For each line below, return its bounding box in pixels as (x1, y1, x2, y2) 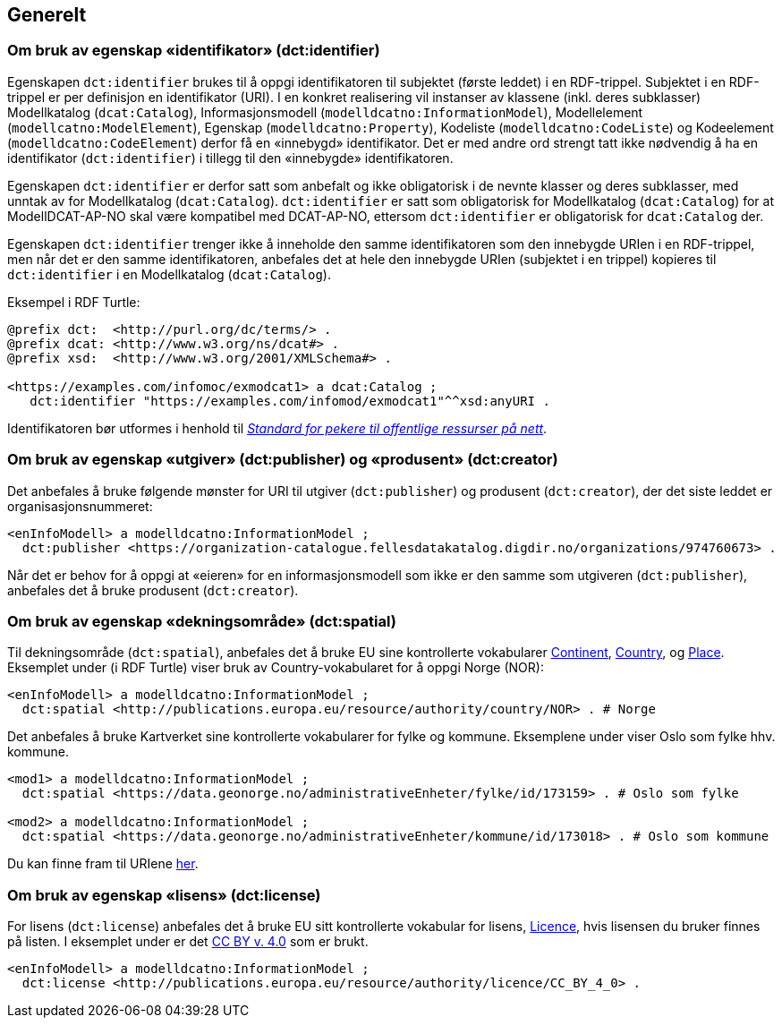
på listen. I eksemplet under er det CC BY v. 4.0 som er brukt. (7, 934, 369, 950)
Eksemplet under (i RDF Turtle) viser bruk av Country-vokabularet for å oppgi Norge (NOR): (7, 660, 544, 676)
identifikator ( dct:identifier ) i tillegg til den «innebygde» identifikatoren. (7, 149, 454, 166)
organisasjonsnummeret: (7, 498, 153, 514)
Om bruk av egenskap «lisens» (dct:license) (7, 885, 321, 904)
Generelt (7, 4, 87, 26)
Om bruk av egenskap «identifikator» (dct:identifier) (7, 41, 380, 60)
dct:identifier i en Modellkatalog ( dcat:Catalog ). (7, 266, 331, 282)
